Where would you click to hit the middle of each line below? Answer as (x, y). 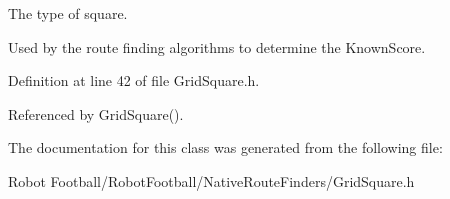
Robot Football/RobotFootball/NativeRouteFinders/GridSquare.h (211, 180)
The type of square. (68, 13)
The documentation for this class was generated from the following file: (225, 147)
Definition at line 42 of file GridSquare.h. (134, 80)
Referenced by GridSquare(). (96, 113)
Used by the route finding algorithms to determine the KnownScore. (217, 46)
